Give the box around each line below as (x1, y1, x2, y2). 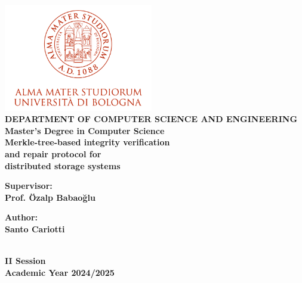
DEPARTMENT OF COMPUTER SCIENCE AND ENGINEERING (5, 113, 298, 125)
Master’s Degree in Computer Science (5, 124, 165, 136)
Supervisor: (5, 179, 53, 192)
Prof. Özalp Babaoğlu (5, 191, 95, 203)
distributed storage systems (5, 159, 121, 172)
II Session (5, 254, 46, 267)
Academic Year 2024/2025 (5, 266, 115, 278)
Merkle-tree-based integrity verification (5, 136, 170, 148)
